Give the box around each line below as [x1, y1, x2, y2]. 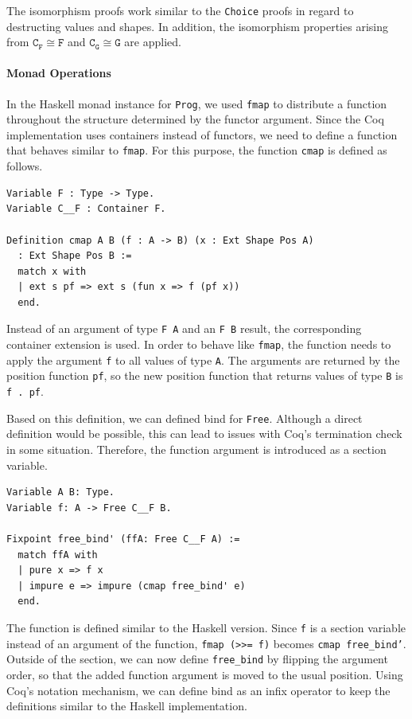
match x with [17, 265, 87, 277]
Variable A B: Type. [6, 486, 115, 498]
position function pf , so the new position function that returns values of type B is [6, 367, 403, 384]
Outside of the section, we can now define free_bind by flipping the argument [6, 651, 388, 667]
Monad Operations [6, 64, 111, 81]
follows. [6, 158, 43, 174]
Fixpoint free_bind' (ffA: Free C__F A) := [6, 533, 240, 545]
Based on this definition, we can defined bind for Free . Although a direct [6, 409, 363, 426]
